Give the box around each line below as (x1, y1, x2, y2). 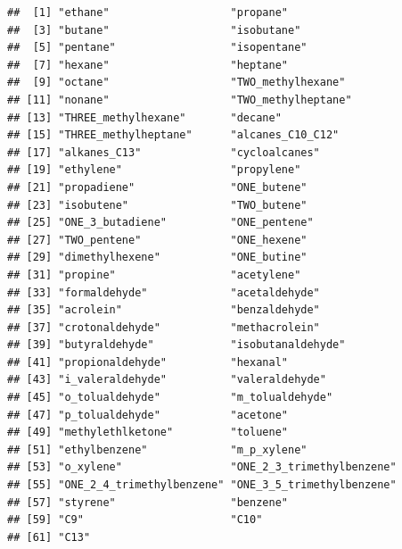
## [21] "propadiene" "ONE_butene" (7, 180, 308, 194)
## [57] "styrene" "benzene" (7, 495, 288, 509)
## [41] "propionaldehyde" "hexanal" (7, 355, 288, 369)
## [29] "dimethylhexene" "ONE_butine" (7, 251, 308, 264)
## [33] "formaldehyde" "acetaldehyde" (7, 286, 320, 299)
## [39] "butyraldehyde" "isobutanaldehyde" (7, 338, 346, 352)
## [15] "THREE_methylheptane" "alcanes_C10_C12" (7, 129, 340, 142)
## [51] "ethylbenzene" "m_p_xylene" (7, 443, 308, 456)
